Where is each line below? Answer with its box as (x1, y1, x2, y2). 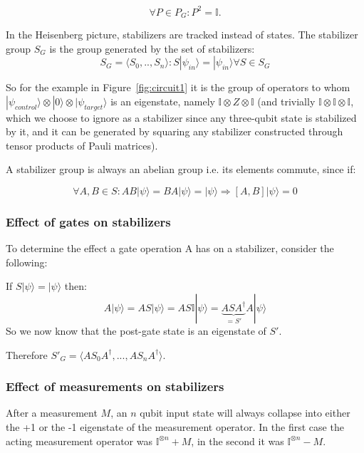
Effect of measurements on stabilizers (6, 377, 224, 395)
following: (6, 254, 48, 269)
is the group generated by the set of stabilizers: (49, 41, 255, 56)
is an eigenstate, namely (110, 93, 215, 108)
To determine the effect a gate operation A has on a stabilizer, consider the (6, 241, 334, 256)
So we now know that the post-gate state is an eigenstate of (6, 323, 266, 338)
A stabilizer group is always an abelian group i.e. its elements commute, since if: (6, 162, 356, 177)
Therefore (6, 347, 48, 362)
